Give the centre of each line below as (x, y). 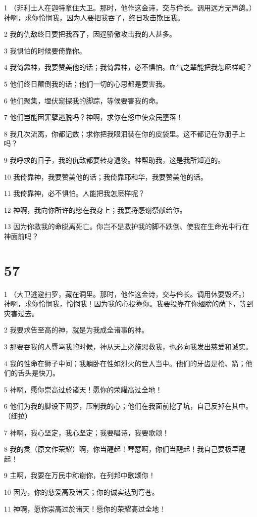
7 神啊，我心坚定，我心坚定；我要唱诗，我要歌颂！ (87, 432)
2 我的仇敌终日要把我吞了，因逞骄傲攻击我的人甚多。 (90, 34)
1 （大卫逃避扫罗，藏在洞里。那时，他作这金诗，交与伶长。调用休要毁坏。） (127, 294)
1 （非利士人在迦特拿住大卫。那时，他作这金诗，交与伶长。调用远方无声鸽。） (128, 7)
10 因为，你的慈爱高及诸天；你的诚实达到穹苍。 (81, 492)
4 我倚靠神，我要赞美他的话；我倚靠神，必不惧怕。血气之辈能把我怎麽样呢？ (128, 67)
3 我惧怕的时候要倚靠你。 (45, 50)
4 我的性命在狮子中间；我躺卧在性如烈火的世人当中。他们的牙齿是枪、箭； (125, 363)
